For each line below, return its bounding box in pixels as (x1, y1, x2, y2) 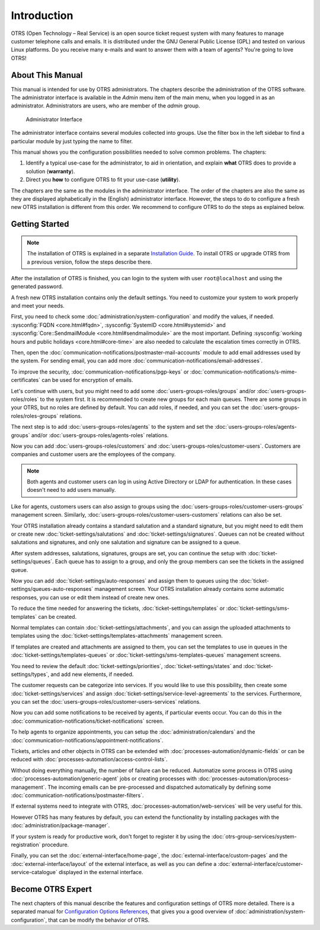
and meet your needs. (11, 302, 65, 309)
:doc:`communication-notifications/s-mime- (190, 368, 297, 375)
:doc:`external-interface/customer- (217, 860, 303, 867)
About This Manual (11, 70, 83, 80)
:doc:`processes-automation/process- (197, 775, 292, 782)
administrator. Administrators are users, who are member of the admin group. (11, 102, 200, 109)
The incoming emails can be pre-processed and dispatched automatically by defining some (47, 783, 271, 790)
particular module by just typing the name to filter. (11, 137, 133, 145)
